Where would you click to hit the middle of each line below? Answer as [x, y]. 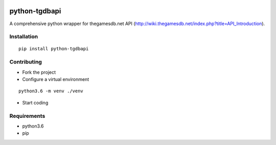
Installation [24, 37]
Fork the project [39, 72]
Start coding [35, 102]
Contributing [26, 62]
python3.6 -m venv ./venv [51, 91]
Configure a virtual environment [56, 79]
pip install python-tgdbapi [54, 49]
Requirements [27, 116]
